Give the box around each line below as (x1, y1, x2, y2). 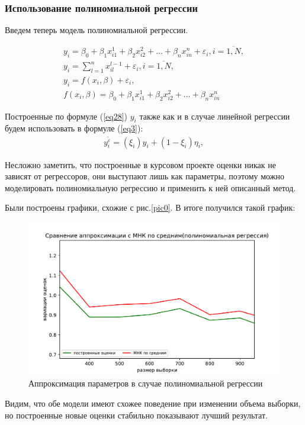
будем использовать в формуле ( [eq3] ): (5, 122, 143, 134)
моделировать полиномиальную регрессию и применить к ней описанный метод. (5, 181, 296, 194)
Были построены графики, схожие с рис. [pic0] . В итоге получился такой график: (5, 201, 296, 214)
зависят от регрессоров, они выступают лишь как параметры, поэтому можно (5, 170, 284, 182)
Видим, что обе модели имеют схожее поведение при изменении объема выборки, (5, 397, 301, 410)
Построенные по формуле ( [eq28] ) (5, 110, 128, 122)
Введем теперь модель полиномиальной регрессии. (5, 24, 188, 36)
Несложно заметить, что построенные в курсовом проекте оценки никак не (5, 158, 276, 170)
